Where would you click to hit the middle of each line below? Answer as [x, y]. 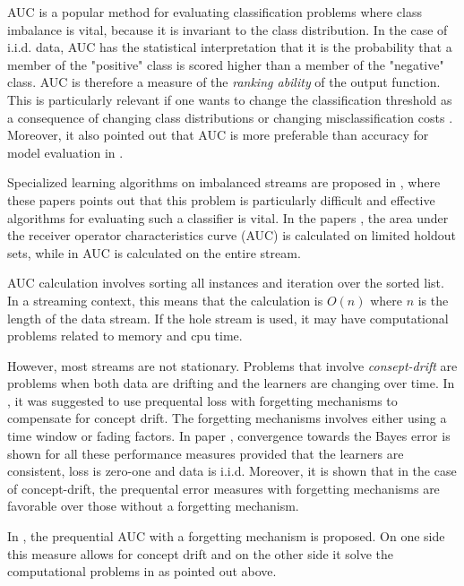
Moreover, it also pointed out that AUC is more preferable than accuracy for [218, 135]
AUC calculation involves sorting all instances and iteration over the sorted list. [226, 283]
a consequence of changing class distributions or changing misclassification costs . [230, 117]
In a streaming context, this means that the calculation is [165, 300]
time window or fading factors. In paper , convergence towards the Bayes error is [229, 436]
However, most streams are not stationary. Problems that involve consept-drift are [232, 365]
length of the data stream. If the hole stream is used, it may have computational [228, 318]
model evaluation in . [65, 152]
